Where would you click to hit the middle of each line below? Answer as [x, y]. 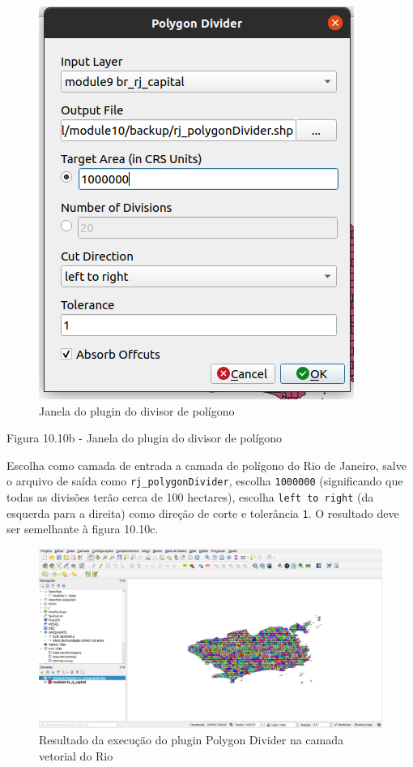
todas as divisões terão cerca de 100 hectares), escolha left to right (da [190, 497]
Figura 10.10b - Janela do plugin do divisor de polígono [145, 438]
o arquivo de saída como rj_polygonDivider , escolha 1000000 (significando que [205, 481]
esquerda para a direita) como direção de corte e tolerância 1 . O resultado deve [203, 513]
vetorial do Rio [76, 755]
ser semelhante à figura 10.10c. [83, 529]
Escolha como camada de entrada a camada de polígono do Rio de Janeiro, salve [206, 465]
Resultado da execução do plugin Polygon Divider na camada [191, 740]
